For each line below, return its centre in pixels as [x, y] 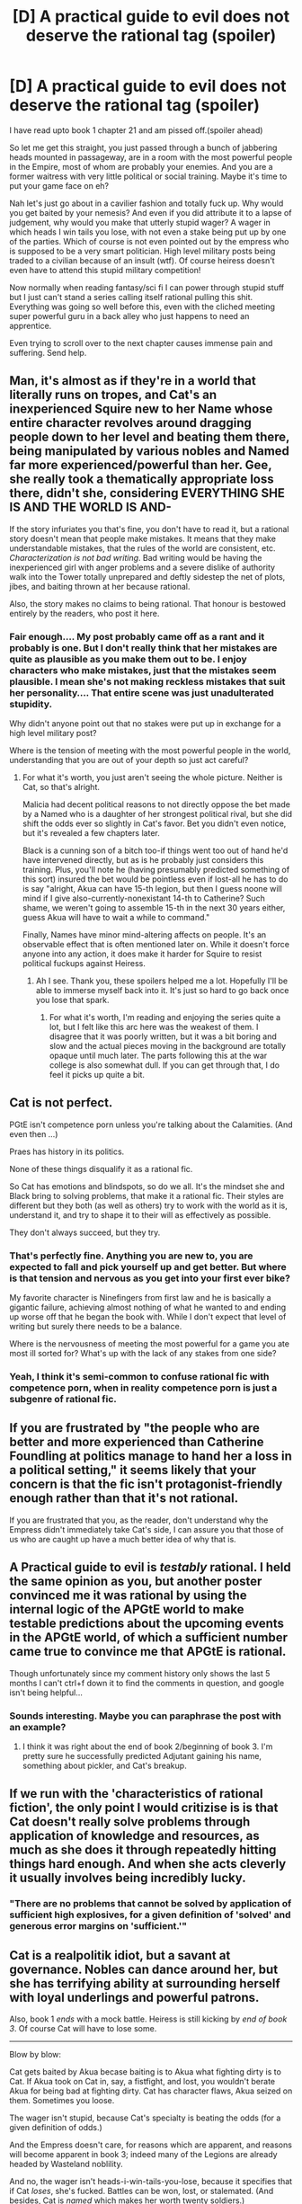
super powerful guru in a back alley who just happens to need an [129, 315]
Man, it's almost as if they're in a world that [133, 381]
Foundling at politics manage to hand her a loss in [151, 1457]
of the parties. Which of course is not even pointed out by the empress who [149, 241]
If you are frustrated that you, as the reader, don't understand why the [139, 1520]
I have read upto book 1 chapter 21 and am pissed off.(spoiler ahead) [136, 130]
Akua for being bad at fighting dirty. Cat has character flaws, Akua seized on [151, 2091]
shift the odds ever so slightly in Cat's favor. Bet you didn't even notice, [154, 823]
